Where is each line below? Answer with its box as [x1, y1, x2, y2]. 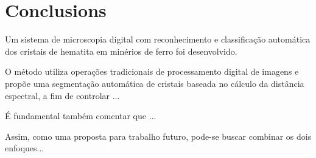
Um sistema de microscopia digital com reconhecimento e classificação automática [5, 33, 311, 46]
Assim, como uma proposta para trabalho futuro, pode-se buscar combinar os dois [5, 129, 312, 142]
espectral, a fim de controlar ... [5, 89, 120, 101]
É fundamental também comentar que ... [5, 109, 156, 122]
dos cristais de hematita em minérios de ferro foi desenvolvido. [5, 44, 237, 57]
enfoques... [5, 142, 44, 154]
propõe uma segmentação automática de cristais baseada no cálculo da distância [5, 77, 304, 89]
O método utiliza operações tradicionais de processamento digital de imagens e [5, 65, 299, 78]
